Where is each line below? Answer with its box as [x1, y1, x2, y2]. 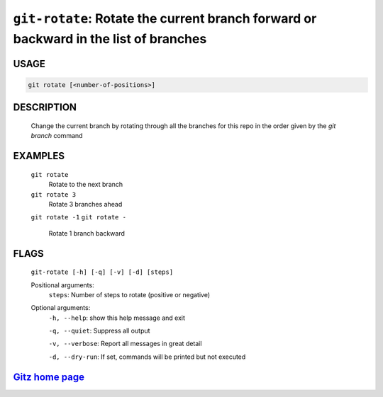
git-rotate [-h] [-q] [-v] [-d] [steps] [30, 268, 174, 276]
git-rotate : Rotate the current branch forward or [13, 11, 317, 26]
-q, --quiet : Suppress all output [48, 326, 150, 335]
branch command [30, 132, 83, 140]
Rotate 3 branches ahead [48, 200, 123, 208]
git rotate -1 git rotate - [30, 213, 127, 221]
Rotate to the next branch [48, 180, 123, 189]
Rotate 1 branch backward [48, 229, 126, 237]
